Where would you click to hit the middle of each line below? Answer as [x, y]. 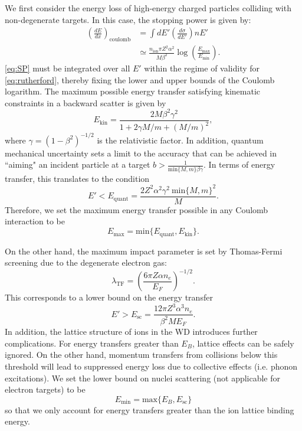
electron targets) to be [45, 389]
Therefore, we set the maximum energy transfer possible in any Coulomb [137, 209]
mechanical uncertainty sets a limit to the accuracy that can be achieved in [141, 153]
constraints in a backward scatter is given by [86, 102]
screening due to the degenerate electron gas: [86, 262]
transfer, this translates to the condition [77, 178]
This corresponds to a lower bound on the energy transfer [109, 297]
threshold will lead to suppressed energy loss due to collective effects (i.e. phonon [151, 366]
